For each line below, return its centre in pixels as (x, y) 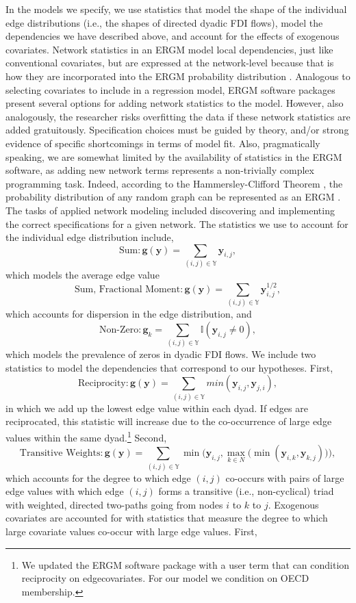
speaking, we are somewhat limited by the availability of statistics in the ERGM (174, 156)
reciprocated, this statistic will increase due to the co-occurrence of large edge (169, 421)
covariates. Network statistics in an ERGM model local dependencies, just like (169, 49)
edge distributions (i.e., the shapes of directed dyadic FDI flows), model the (164, 22)
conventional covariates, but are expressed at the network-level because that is (170, 63)
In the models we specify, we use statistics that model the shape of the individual (176, 9)
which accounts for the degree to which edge (98, 477)
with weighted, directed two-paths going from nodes (114, 504)
